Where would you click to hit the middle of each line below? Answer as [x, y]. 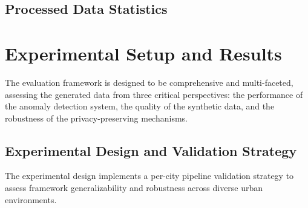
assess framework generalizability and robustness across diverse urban [134, 188]
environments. [31, 199]
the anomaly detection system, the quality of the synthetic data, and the [140, 106]
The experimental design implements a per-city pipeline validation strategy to [149, 176]
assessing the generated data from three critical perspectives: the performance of [154, 94]
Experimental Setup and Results [143, 53]
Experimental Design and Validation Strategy [151, 150]
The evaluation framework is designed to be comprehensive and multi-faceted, [149, 82]
